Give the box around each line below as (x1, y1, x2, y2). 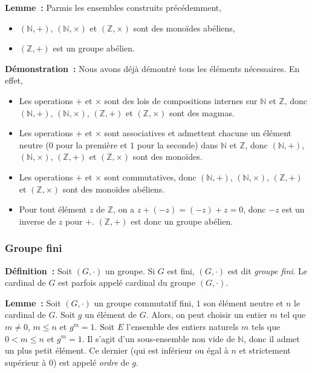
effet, (5, 74, 23, 87)
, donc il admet (244, 332, 300, 345)
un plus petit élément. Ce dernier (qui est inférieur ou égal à (5, 344, 229, 357)
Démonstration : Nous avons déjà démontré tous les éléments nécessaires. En (5, 62, 300, 74)
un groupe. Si (105, 264, 155, 277)
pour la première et (56, 138, 128, 151)
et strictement (239, 344, 291, 357)
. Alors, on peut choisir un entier (146, 308, 267, 321)
